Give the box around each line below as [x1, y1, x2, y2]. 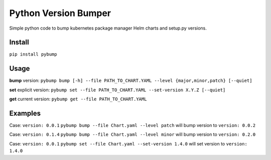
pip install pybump [9, 52, 57, 57]
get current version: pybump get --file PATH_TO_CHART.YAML [9, 96, 147, 102]
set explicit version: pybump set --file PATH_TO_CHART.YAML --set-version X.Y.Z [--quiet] [9, 87, 226, 93]
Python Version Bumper [9, 8, 111, 19]
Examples [9, 109, 41, 117]
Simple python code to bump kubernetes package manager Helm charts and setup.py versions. [9, 25, 207, 31]
